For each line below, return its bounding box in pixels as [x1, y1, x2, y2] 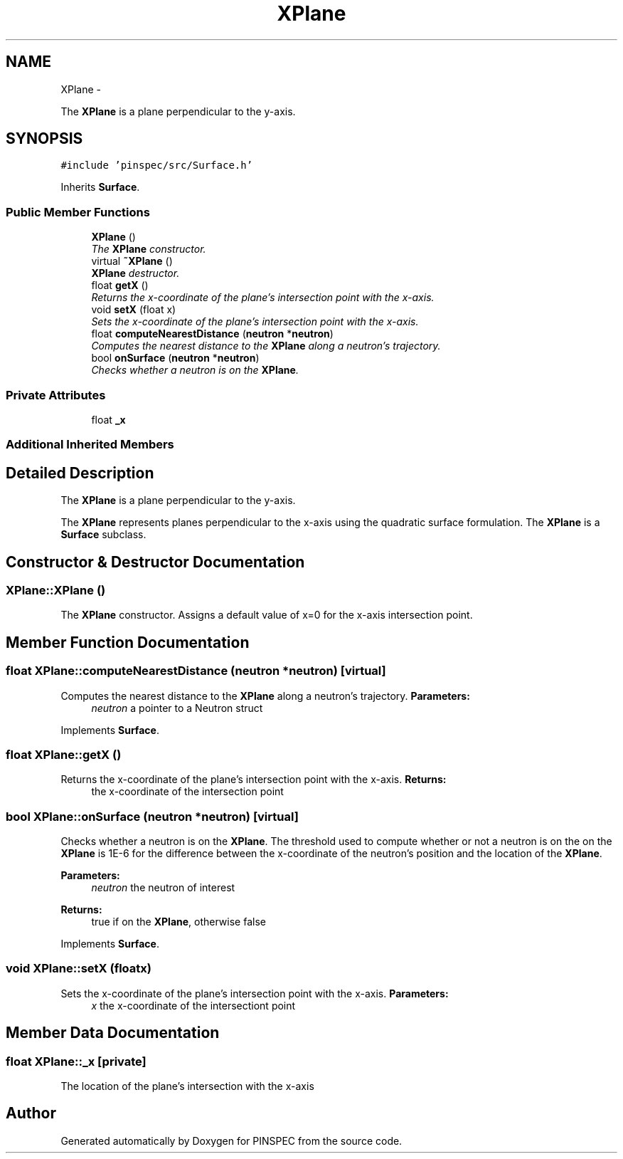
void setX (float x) [91, 303, 176, 316]
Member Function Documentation [6, 633, 250, 651]
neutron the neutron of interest [91, 881, 235, 894]
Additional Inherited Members [6, 437, 174, 452]
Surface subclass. [60, 528, 147, 541]
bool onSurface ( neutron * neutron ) [91, 352, 260, 365]
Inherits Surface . [60, 181, 140, 194]
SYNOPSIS [6, 130, 83, 148]
